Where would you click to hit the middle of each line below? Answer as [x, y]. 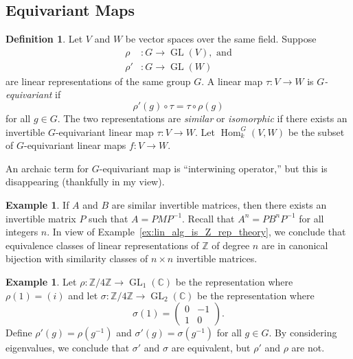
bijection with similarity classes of [77, 258]
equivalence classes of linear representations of [102, 245]
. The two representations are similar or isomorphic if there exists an [202, 118]
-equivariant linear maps [75, 145]
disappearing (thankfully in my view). [85, 182]
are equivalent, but [211, 348]
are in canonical [295, 245]
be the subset [316, 131]
